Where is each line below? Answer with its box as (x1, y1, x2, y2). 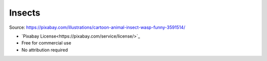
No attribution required (21, 47, 68, 53)
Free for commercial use (21, 40, 72, 46)
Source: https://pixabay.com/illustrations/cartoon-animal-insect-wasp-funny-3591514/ (9, 24, 185, 30)
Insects (9, 7, 41, 18)
